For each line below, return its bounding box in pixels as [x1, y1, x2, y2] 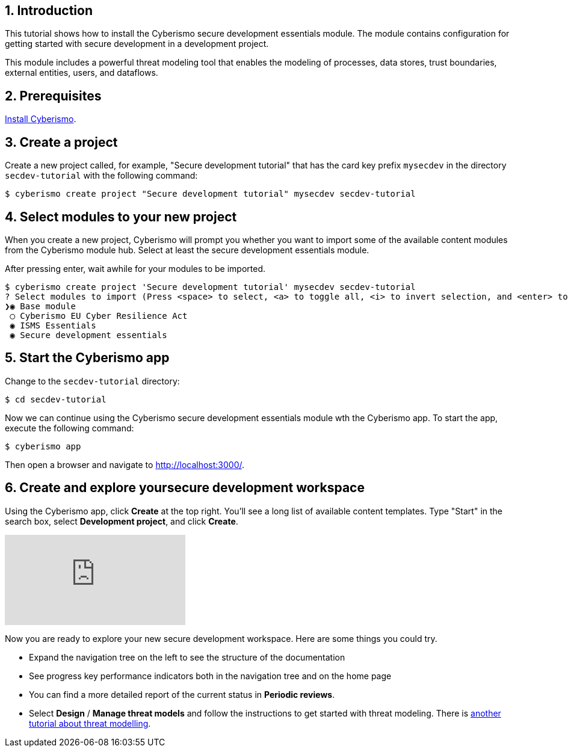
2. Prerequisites [5, 88, 102, 103]
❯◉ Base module [5, 301, 76, 311]
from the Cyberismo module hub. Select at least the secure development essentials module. [5, 244, 369, 255]
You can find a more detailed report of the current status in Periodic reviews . [29, 689, 335, 700]
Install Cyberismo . [5, 114, 76, 125]
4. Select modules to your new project [5, 209, 237, 224]
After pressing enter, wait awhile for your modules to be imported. [5, 263, 266, 274]
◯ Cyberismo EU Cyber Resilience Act [10, 310, 188, 321]
